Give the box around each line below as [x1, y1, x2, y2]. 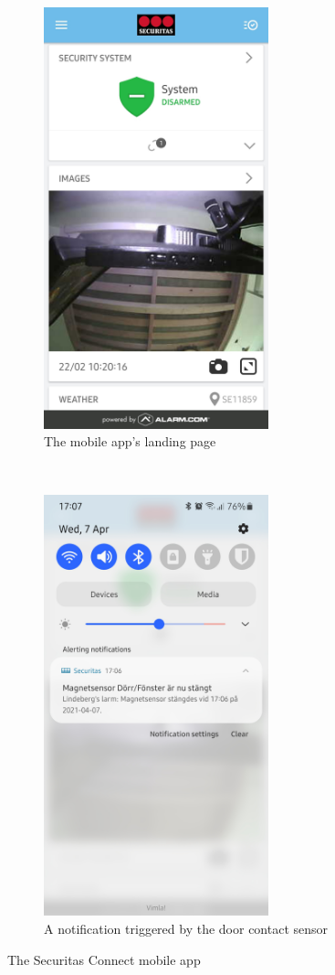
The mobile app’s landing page [44, 432, 216, 451]
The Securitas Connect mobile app [7, 949, 201, 969]
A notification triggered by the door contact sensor [44, 918, 329, 937]
